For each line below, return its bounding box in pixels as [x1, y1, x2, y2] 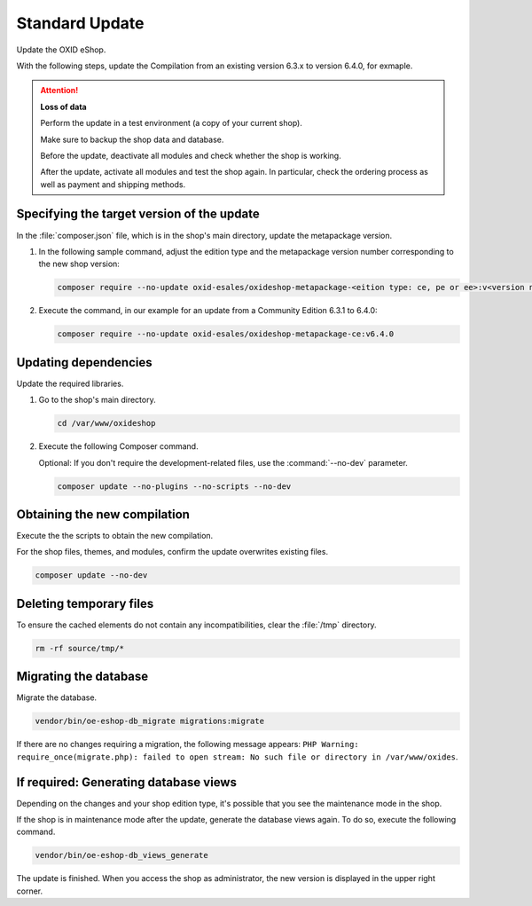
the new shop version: [38, 258, 120, 270]
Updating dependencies [16, 355, 153, 370]
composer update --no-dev [35, 571, 148, 580]
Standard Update [16, 13, 145, 33]
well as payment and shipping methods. [40, 178, 186, 190]
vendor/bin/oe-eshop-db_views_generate [35, 850, 208, 861]
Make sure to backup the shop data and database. [40, 134, 224, 145]
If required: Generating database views [16, 775, 237, 790]
